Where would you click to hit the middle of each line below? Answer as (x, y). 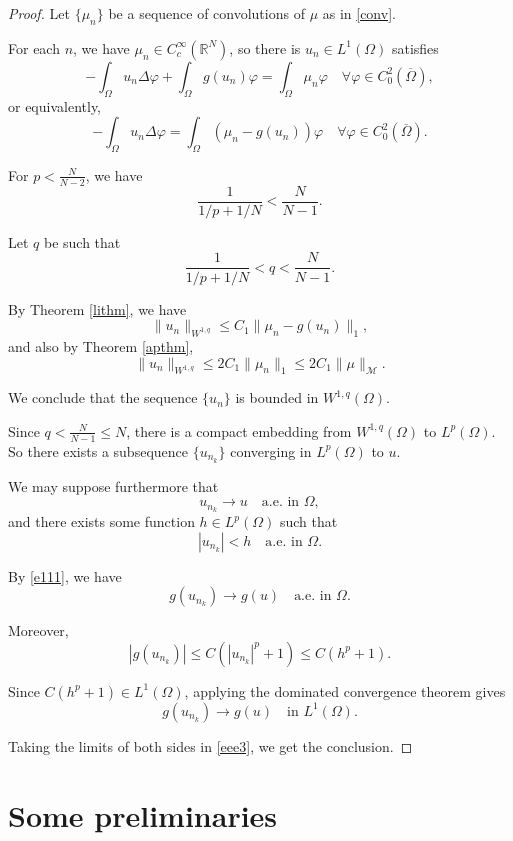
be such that (82, 241)
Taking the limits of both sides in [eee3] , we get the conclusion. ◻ (210, 745)
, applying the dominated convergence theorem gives (345, 690)
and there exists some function (101, 521)
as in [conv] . (359, 13)
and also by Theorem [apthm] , (101, 345)
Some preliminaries (143, 814)
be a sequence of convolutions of (206, 13)
